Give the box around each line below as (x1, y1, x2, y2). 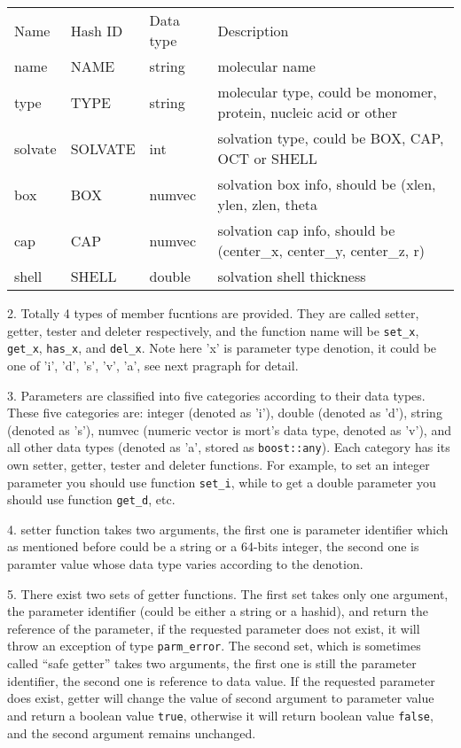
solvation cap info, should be (217, 220, 395, 240)
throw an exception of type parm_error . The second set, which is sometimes (7, 636, 421, 655)
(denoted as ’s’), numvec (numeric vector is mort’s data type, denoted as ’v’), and (7, 420, 451, 439)
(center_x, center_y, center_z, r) (217, 240, 426, 261)
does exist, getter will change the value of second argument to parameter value (7, 689, 434, 707)
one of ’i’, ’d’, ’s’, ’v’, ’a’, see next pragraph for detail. (7, 355, 299, 374)
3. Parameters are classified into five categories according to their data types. (7, 386, 426, 404)
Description (217, 19, 289, 41)
